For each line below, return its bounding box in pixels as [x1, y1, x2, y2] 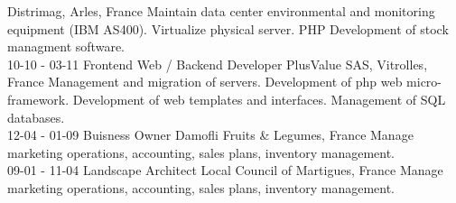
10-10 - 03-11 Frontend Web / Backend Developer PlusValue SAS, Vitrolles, [7, 54, 428, 73]
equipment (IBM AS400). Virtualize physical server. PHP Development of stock [7, 19, 449, 38]
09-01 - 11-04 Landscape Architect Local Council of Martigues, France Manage [7, 161, 443, 180]
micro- [406, 72, 442, 91]
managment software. [7, 37, 125, 56]
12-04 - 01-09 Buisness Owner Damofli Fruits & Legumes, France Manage [7, 125, 414, 144]
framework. [7, 89, 70, 108]
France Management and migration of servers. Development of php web [7, 72, 403, 91]
